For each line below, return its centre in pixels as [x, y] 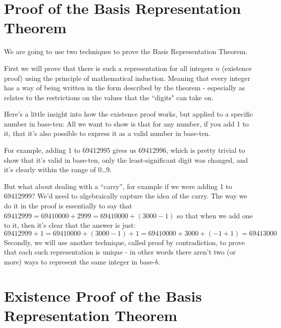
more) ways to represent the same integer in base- [80, 262]
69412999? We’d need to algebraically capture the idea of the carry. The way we [126, 196]
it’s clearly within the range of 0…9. [58, 169]
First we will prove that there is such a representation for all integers [109, 68]
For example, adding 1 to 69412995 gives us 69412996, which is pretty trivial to [125, 150]
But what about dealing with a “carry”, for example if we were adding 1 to [118, 186]
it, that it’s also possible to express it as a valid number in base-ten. [107, 133]
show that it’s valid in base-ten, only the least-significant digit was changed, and [126, 160]
